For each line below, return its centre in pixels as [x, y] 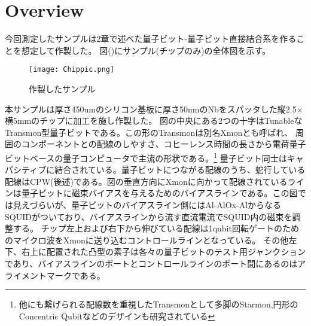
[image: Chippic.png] [72, 70]
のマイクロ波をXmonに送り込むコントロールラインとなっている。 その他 [147, 240]
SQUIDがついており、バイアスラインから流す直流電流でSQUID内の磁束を [149, 216]
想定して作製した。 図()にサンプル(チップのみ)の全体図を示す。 [146, 50]
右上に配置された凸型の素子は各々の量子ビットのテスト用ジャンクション [164, 252]
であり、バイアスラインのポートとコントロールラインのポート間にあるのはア [155, 263]
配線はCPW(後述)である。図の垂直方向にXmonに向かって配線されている [146, 181]
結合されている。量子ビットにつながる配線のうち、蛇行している [180, 170]
